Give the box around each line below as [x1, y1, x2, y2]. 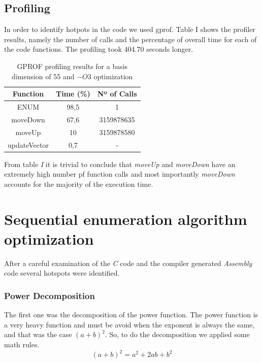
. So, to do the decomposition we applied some [105, 329, 250, 340]
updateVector [8, 139, 49, 150]
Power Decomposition [4, 289, 95, 302]
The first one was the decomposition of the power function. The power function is [4, 309, 258, 320]
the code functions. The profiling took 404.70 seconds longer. [4, 44, 193, 54]
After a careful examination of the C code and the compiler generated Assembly [4, 257, 252, 268]
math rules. [4, 339, 40, 349]
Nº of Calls [97, 88, 137, 99]
